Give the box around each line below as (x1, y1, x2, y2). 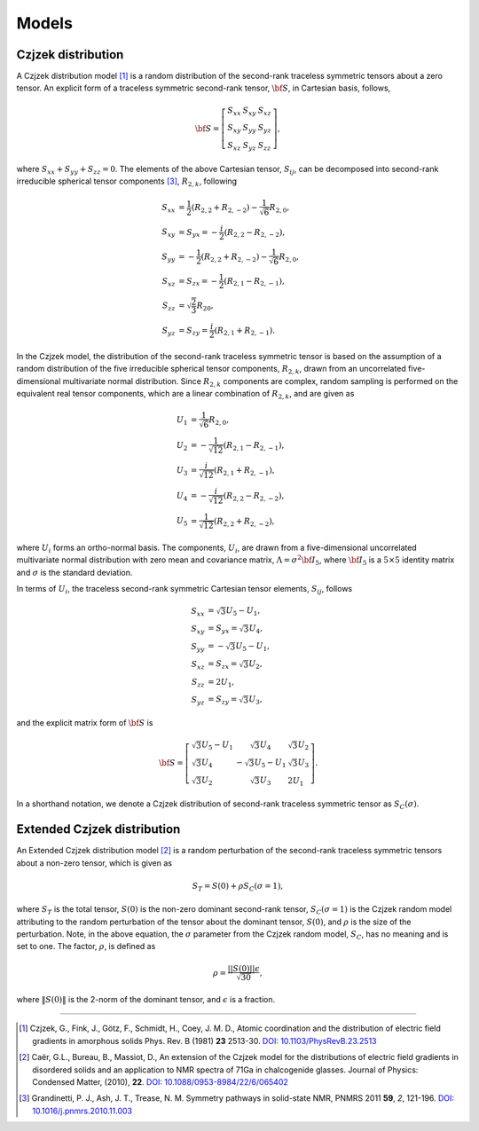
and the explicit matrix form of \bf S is (16, 718, 153, 728)
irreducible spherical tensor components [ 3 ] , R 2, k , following (16, 176, 238, 188)
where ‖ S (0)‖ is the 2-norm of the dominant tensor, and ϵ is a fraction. (16, 994, 276, 1005)
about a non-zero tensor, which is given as (16, 857, 173, 868)
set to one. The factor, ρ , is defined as (16, 941, 156, 952)
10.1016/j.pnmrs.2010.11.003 (32, 1105, 133, 1116)
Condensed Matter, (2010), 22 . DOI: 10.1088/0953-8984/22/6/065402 (32, 1076, 288, 1087)
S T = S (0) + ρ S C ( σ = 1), (192, 881, 284, 893)
